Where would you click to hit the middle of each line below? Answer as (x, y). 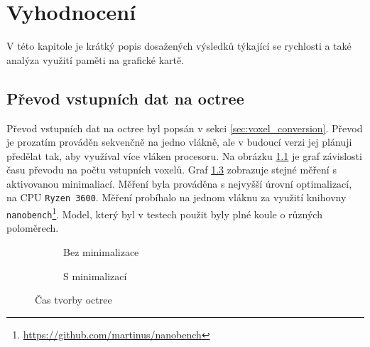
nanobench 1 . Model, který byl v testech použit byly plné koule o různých (164, 213)
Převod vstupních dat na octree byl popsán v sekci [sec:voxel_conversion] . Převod (185, 128)
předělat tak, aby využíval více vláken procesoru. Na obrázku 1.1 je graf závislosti (184, 155)
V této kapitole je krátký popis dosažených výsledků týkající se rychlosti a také (179, 46)
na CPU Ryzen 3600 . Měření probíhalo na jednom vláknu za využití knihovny (176, 197)
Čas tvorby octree (74, 300)
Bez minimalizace (101, 252)
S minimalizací (95, 276)
